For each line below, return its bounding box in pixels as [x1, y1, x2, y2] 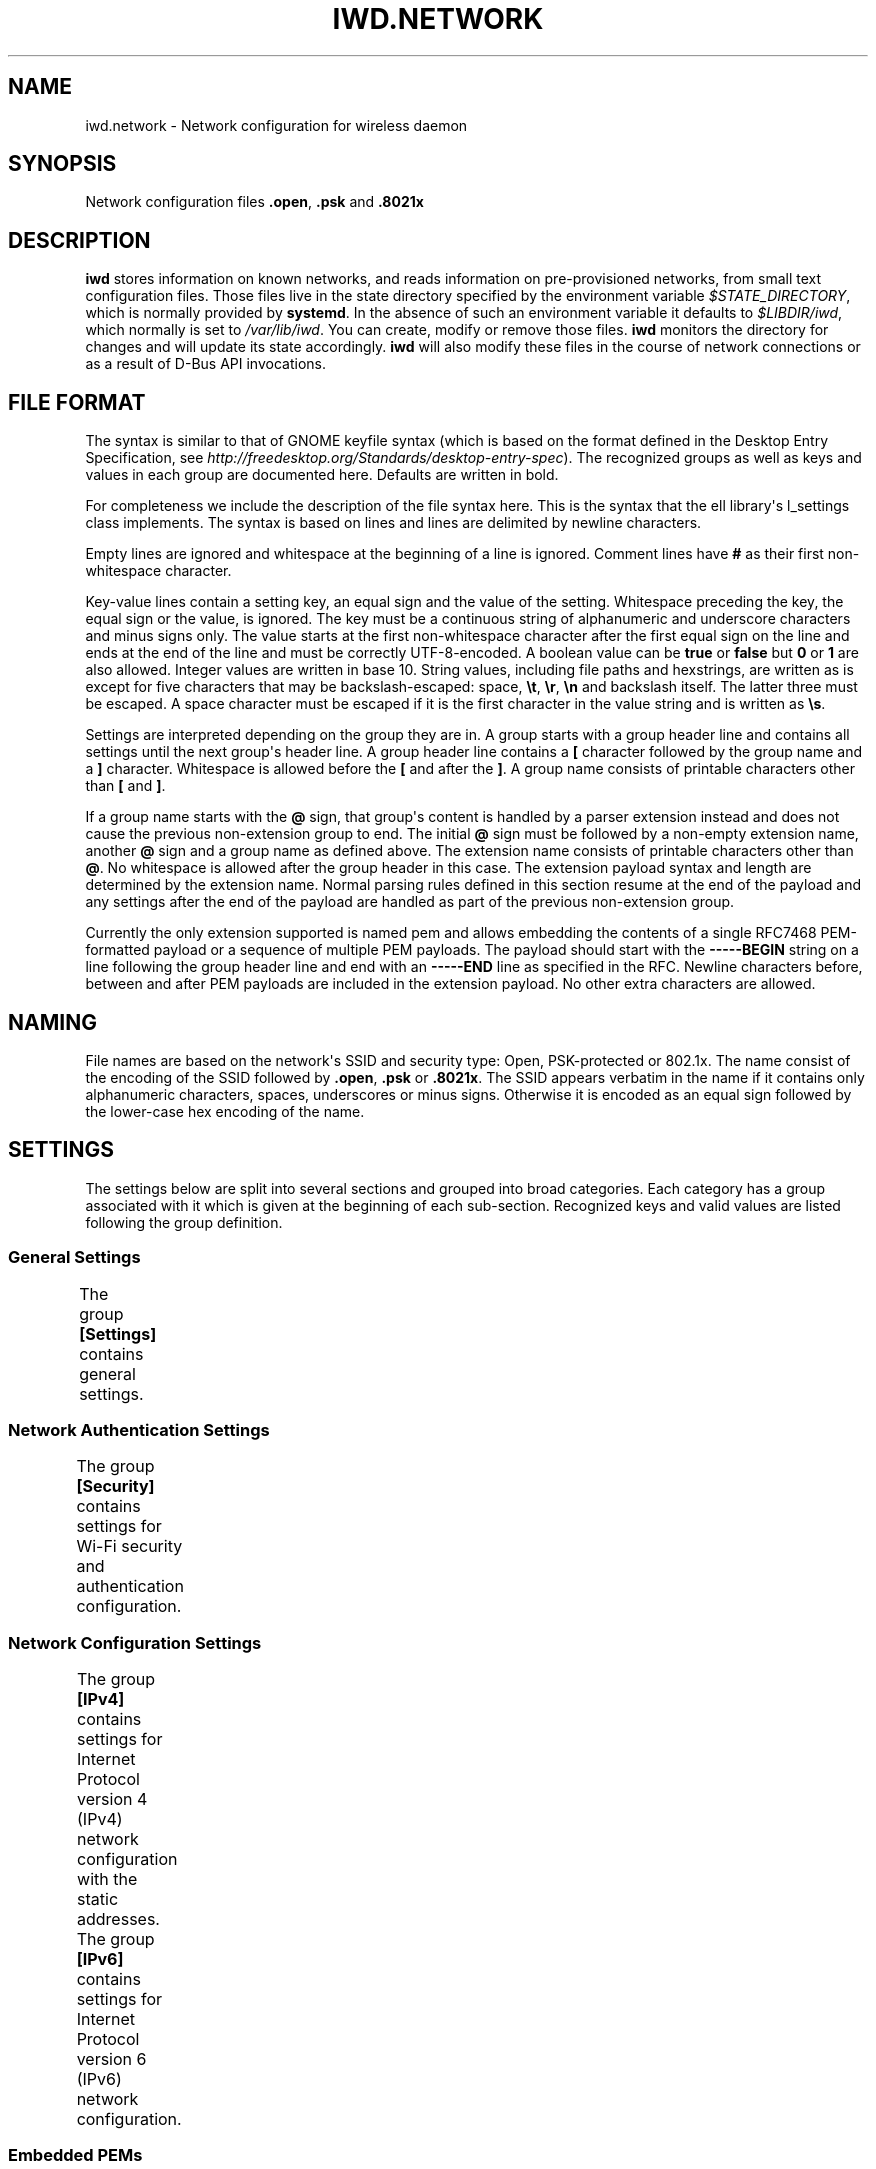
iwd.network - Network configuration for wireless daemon [85, 116, 468, 134]
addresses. [77, 1909, 160, 1930]
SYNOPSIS [8, 151, 117, 177]
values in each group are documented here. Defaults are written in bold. [85, 466, 559, 484]
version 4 [77, 1789, 148, 1810]
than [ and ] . [85, 777, 166, 795]
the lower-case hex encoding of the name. [85, 1102, 365, 1120]
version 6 [76, 2049, 147, 2070]
